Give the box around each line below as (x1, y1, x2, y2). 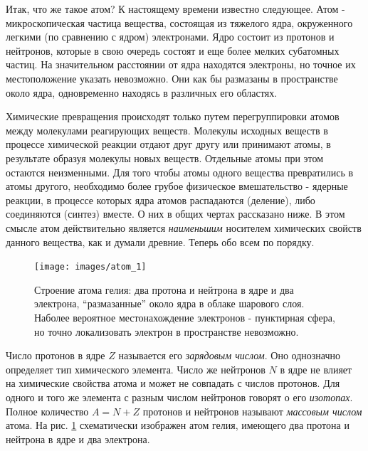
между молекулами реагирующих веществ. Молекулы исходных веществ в (6, 122, 328, 137)
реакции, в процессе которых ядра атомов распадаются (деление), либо (6, 192, 315, 207)
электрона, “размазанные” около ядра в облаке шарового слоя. (34, 296, 305, 311)
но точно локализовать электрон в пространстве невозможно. (34, 324, 299, 339)
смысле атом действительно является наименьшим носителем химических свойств (6, 220, 362, 235)
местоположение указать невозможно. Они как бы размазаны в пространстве (6, 70, 338, 85)
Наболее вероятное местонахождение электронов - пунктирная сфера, (34, 309, 335, 324)
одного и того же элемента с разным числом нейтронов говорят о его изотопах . (6, 389, 353, 404)
